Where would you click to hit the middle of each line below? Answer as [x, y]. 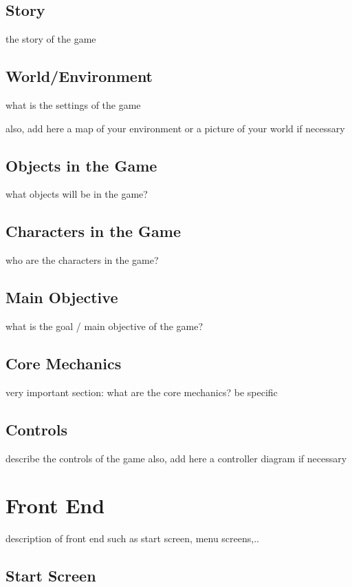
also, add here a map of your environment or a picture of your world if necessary [175, 128]
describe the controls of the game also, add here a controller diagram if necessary [176, 458]
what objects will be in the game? [77, 194]
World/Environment [79, 76]
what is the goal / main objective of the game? [104, 326]
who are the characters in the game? [82, 260]
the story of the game [51, 39]
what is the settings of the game [73, 105]
